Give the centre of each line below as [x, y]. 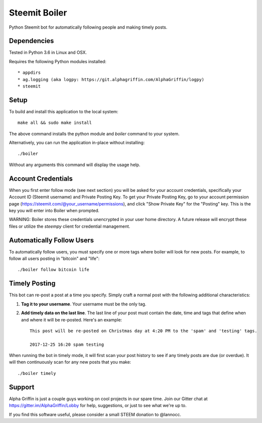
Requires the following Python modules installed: [58, 61]
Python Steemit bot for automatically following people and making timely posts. [88, 27]
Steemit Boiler [38, 13]
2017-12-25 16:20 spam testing [67, 344]
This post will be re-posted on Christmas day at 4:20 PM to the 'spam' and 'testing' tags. [144, 331]
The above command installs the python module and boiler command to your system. [94, 134]
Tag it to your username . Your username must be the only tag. [84, 304]
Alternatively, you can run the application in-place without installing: [77, 143]
